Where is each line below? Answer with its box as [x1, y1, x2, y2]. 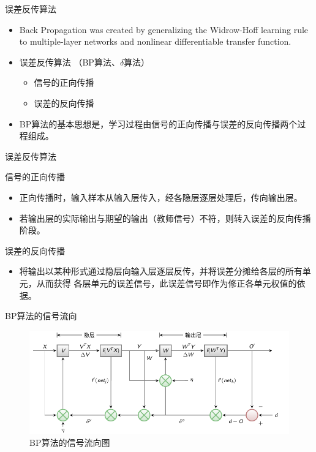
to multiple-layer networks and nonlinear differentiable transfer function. [19, 35, 292, 48]
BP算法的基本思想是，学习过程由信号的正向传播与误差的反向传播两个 [19, 117, 298, 130]
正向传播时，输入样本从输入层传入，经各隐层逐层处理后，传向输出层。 [19, 190, 303, 203]
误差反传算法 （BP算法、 [19, 55, 120, 68]
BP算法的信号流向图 [29, 436, 110, 449]
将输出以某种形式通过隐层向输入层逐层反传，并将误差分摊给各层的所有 [19, 265, 303, 277]
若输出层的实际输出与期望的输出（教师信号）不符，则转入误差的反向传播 [19, 211, 311, 224]
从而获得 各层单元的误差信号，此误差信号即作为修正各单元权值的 [36, 276, 297, 289]
